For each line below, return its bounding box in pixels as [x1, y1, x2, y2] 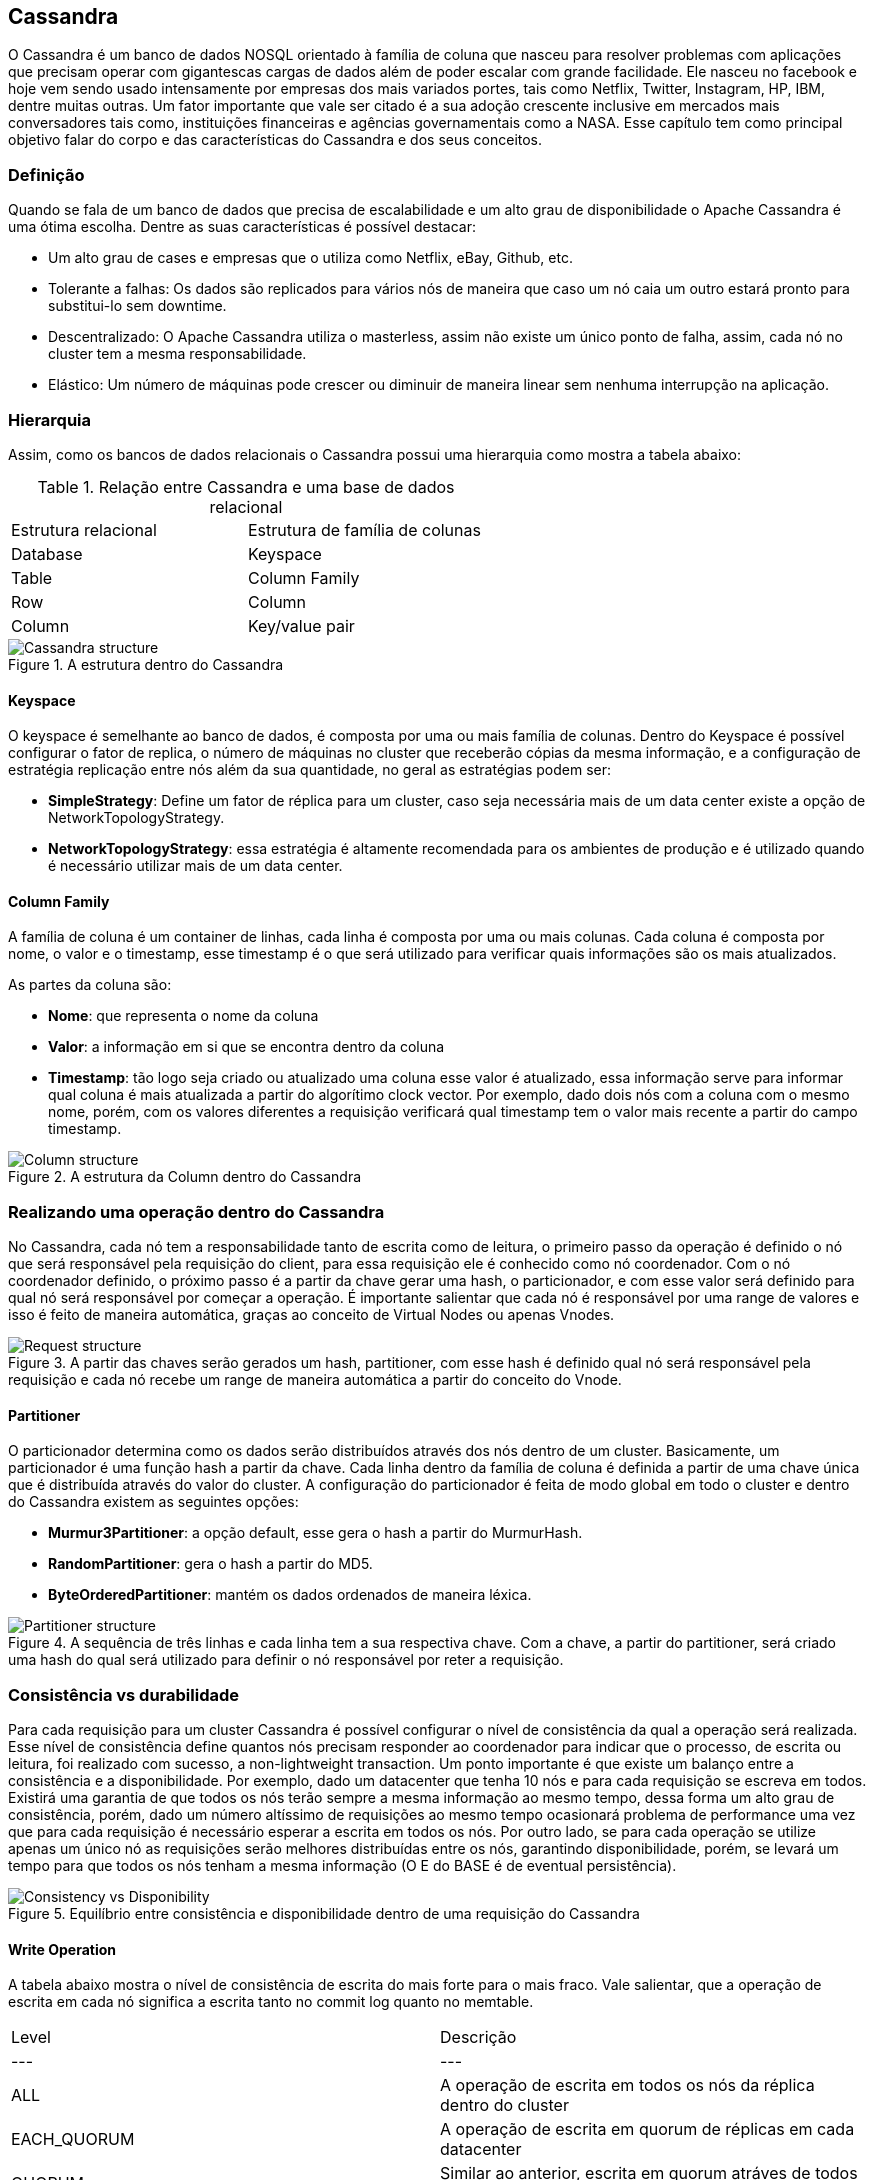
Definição [8, 164, 85, 185]
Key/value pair [247, 615, 355, 636]
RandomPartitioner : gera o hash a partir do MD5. [48, 1555, 373, 1573]
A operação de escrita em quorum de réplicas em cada [440, 2119, 855, 2140]
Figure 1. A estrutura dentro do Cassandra [8, 655, 284, 673]
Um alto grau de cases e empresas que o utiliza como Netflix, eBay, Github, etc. [48, 249, 573, 267]
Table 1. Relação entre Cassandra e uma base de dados [37, 476, 455, 497]
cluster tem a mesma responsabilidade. [48, 345, 307, 363]
